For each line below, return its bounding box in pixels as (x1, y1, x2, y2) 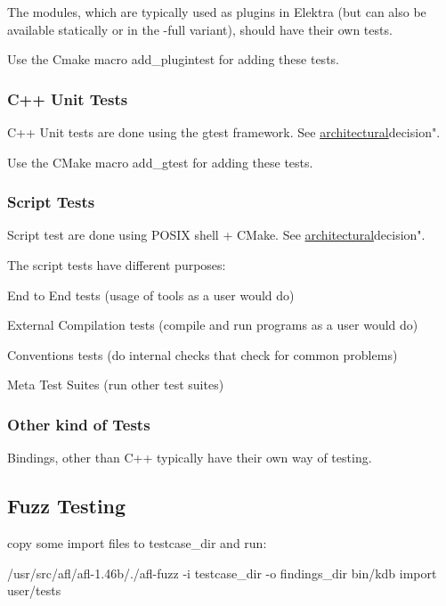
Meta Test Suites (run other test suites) (7, 375, 224, 394)
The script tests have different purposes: (7, 256, 226, 274)
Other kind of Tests (7, 413, 150, 435)
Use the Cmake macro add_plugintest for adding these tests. (7, 50, 339, 69)
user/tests (7, 581, 61, 600)
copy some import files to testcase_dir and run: (7, 533, 267, 552)
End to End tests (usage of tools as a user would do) (7, 285, 295, 304)
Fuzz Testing (7, 492, 126, 520)
